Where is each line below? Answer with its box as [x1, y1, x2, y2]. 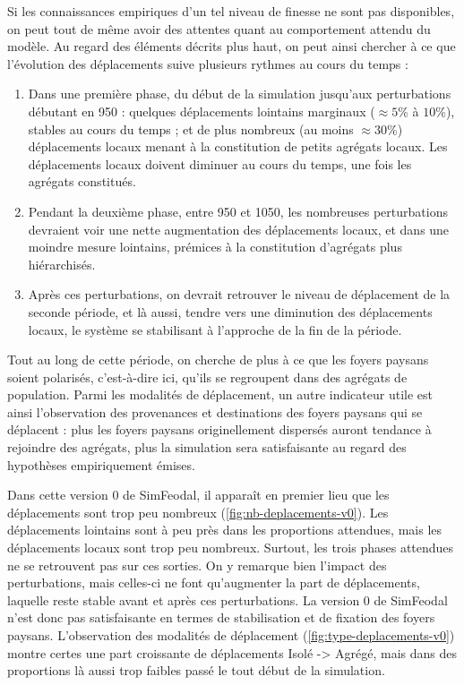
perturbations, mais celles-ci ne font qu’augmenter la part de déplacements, [7, 573, 420, 592]
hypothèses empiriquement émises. [7, 455, 195, 474]
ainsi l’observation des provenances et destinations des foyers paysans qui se [7, 402, 423, 421]
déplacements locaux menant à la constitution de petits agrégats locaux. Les [28, 137, 448, 156]
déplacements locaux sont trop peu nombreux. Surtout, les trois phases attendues [7, 538, 454, 557]
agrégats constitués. [28, 172, 136, 191]
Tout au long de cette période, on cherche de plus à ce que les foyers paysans [7, 350, 429, 369]
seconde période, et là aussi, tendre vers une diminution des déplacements [28, 302, 433, 321]
